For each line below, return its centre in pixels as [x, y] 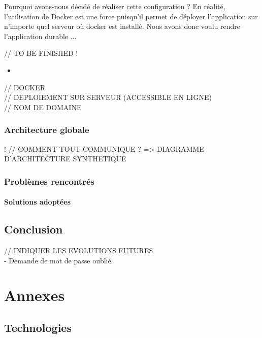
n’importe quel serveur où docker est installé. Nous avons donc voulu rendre [122, 26]
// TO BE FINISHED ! [41, 53]
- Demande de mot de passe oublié [58, 260]
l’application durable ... [40, 36]
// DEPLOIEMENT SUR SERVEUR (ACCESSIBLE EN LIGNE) [108, 97]
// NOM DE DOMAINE [43, 107]
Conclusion [34, 229]
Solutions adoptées [37, 202]
